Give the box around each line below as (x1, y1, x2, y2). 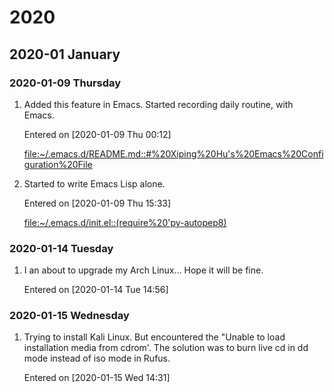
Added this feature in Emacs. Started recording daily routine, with (23, 98, 294, 110)
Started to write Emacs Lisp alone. (23, 177, 166, 190)
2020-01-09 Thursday (9, 76, 122, 90)
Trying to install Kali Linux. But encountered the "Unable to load (23, 331, 286, 343)
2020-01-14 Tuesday (9, 241, 114, 255)
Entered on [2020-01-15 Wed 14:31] (23, 372, 171, 384)
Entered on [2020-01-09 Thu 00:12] (23, 128, 172, 140)
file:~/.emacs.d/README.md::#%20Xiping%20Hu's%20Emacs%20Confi (23, 147, 324, 160)
